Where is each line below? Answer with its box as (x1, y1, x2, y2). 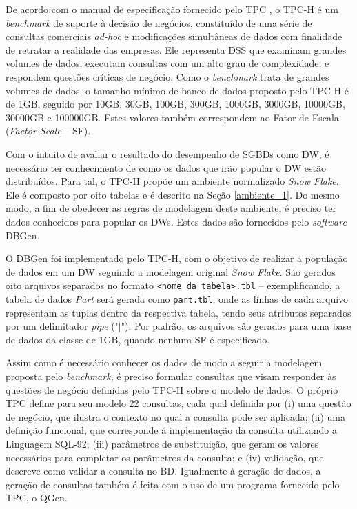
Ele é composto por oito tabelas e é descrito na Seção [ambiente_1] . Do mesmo (6, 187, 340, 201)
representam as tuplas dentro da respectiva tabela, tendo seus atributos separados (6, 305, 351, 319)
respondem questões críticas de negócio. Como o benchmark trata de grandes (6, 69, 329, 83)
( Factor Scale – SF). (6, 123, 91, 138)
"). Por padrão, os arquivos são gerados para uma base (121, 319, 351, 333)
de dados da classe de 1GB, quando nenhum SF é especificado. (6, 332, 270, 346)
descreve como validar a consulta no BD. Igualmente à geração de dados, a (6, 463, 321, 478)
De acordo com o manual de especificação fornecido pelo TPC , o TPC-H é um (6, 2, 338, 16)
